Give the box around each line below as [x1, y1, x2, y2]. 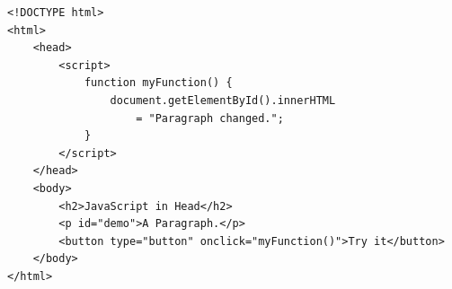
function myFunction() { [84, 76, 233, 90]
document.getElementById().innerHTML [110, 93, 336, 107]
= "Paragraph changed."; [136, 111, 284, 125]
